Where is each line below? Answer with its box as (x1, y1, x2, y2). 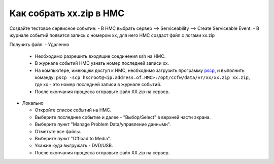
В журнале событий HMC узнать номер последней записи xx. (35, 60, 169, 66)
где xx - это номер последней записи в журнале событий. (35, 81, 162, 88)
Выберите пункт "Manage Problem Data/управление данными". (35, 121, 171, 128)
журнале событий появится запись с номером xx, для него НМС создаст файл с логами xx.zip (9, 32, 215, 38)
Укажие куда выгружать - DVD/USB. (35, 142, 113, 149)
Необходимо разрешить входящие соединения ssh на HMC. (35, 53, 166, 59)
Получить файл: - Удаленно (9, 42, 70, 48)
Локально (22, 100, 44, 106)
